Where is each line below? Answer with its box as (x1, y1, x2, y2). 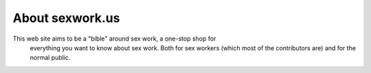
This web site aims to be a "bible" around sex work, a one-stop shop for (12, 34, 216, 43)
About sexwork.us (12, 10, 120, 25)
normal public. (30, 54, 71, 62)
